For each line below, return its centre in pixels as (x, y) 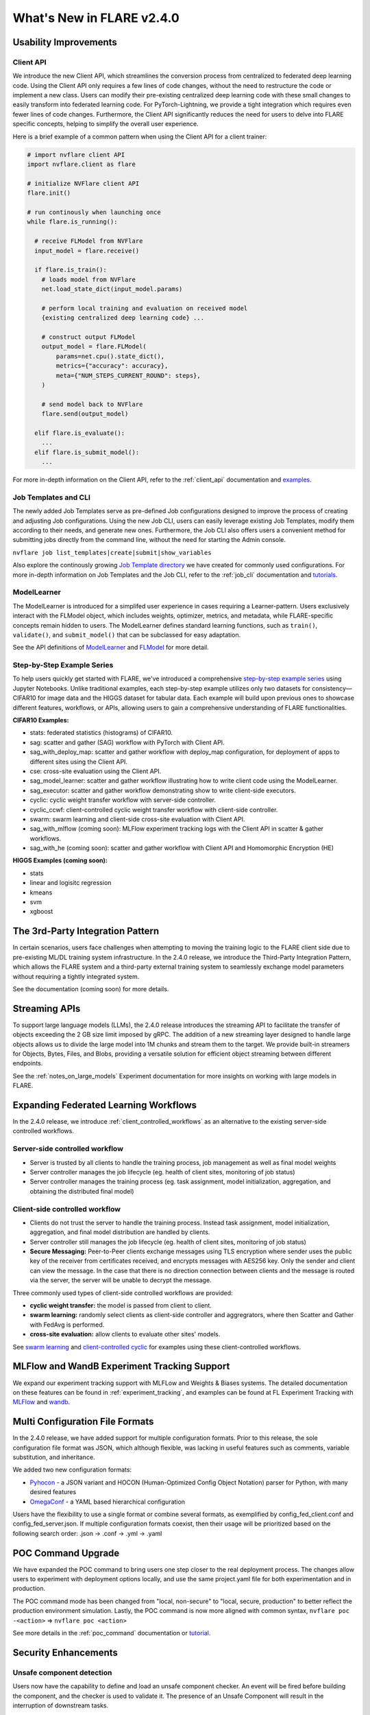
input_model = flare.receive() (87, 251)
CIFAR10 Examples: (41, 720)
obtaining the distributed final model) (82, 1191)
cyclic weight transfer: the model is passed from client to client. (121, 1305)
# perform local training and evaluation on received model (145, 308)
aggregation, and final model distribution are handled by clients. (120, 1232)
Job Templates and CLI (51, 497)
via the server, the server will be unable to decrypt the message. (121, 1280)
